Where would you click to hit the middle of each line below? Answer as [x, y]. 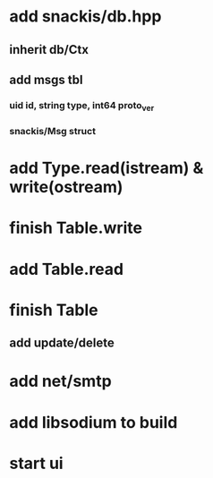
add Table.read [66, 269]
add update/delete [62, 343]
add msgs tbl [46, 79]
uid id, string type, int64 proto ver [82, 106]
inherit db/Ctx [49, 50]
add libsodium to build [94, 422]
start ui [37, 463]
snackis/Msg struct [53, 132]
